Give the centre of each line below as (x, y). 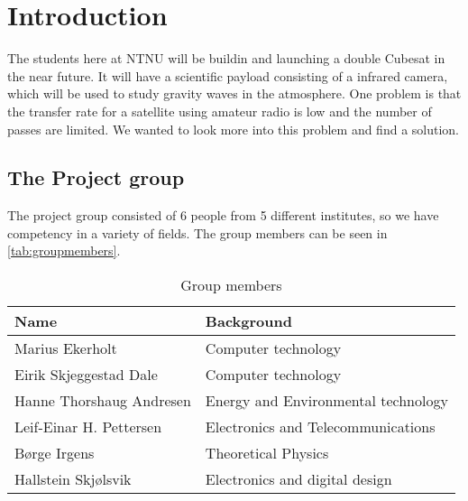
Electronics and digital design (298, 479)
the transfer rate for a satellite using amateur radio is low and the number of (220, 111)
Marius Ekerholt (66, 348)
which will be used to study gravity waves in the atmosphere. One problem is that (234, 93)
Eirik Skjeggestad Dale (86, 375)
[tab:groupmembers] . (64, 250)
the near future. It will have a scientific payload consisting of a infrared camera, (228, 75)
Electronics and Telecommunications (320, 427)
